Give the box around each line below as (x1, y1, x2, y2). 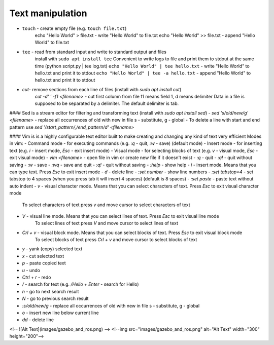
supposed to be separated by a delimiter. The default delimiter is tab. (35, 100, 179, 106)
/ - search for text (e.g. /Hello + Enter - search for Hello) (22, 281, 139, 287)
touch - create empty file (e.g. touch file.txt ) (22, 25, 127, 31)
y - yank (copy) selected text (22, 246, 83, 252)
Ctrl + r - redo (22, 274, 51, 281)
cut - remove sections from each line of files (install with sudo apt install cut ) (22, 86, 182, 92)
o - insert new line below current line (22, 310, 99, 316)
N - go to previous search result (22, 295, 89, 301)
